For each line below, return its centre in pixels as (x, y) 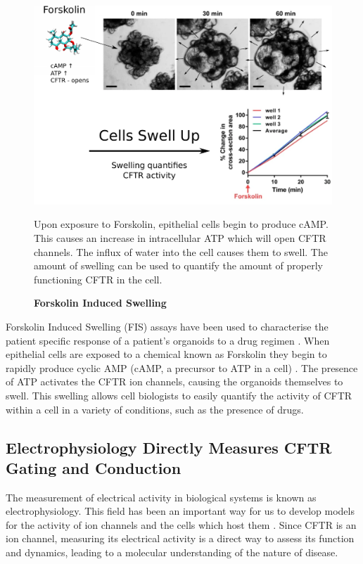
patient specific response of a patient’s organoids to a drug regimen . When (168, 340)
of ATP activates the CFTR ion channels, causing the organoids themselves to (174, 382)
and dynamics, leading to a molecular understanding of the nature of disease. (172, 552)
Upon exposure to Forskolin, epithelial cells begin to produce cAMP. (181, 224)
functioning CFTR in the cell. (98, 279)
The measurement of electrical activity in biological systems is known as (161, 497)
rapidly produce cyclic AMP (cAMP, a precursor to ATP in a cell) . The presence (182, 367)
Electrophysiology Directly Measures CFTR (169, 447)
